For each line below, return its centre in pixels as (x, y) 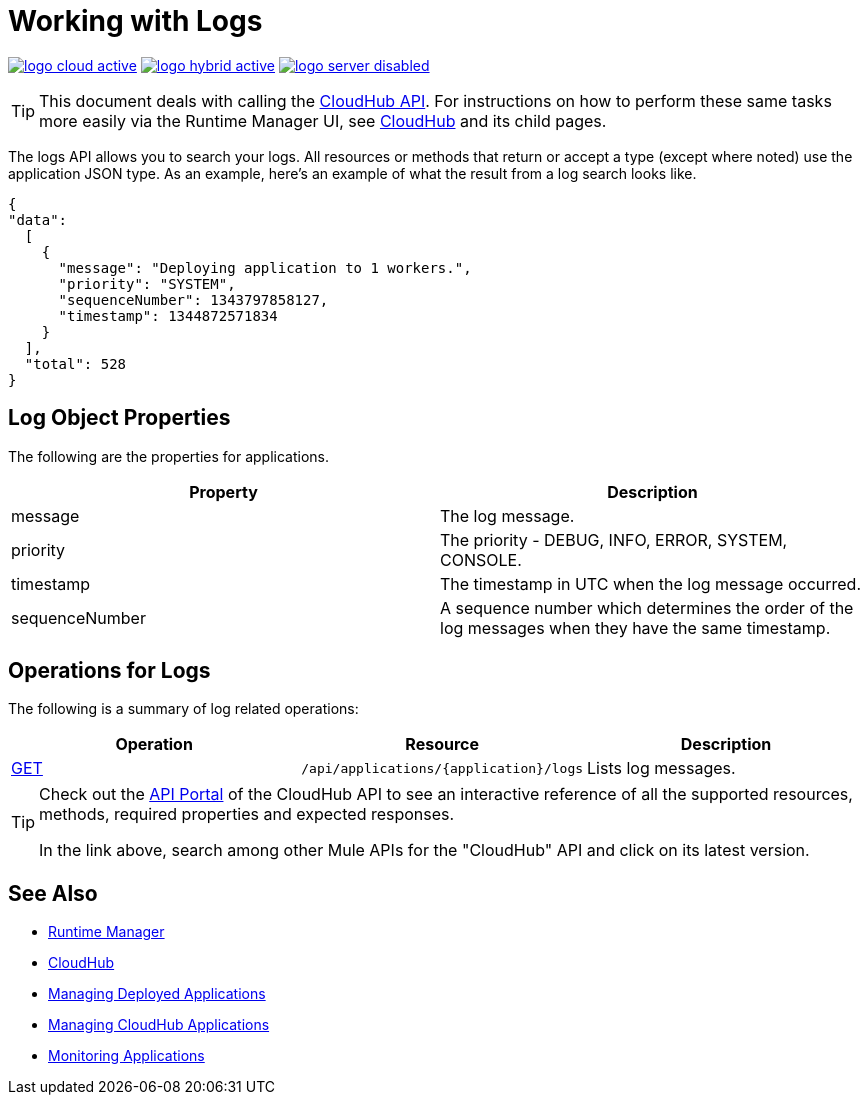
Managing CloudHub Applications (159, 1025)
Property (223, 491)
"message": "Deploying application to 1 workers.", (265, 267)
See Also (53, 893)
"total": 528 (75, 363)
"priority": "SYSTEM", (147, 283)
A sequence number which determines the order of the (647, 607)
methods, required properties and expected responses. (247, 814)
